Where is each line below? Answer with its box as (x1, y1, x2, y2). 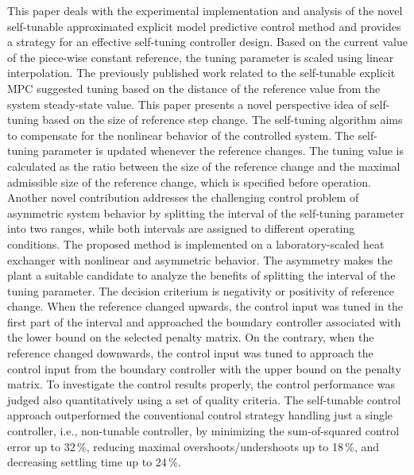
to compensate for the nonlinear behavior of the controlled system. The (7, 126, 354, 143)
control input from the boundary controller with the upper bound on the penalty (7, 360, 401, 377)
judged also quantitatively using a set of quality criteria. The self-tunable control (7, 391, 401, 407)
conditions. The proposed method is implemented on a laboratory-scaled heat (7, 235, 385, 252)
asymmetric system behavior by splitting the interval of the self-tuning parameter (7, 204, 404, 221)
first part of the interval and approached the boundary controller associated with (7, 313, 401, 330)
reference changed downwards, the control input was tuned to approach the (7, 345, 373, 361)
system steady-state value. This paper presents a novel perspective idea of (7, 95, 367, 112)
